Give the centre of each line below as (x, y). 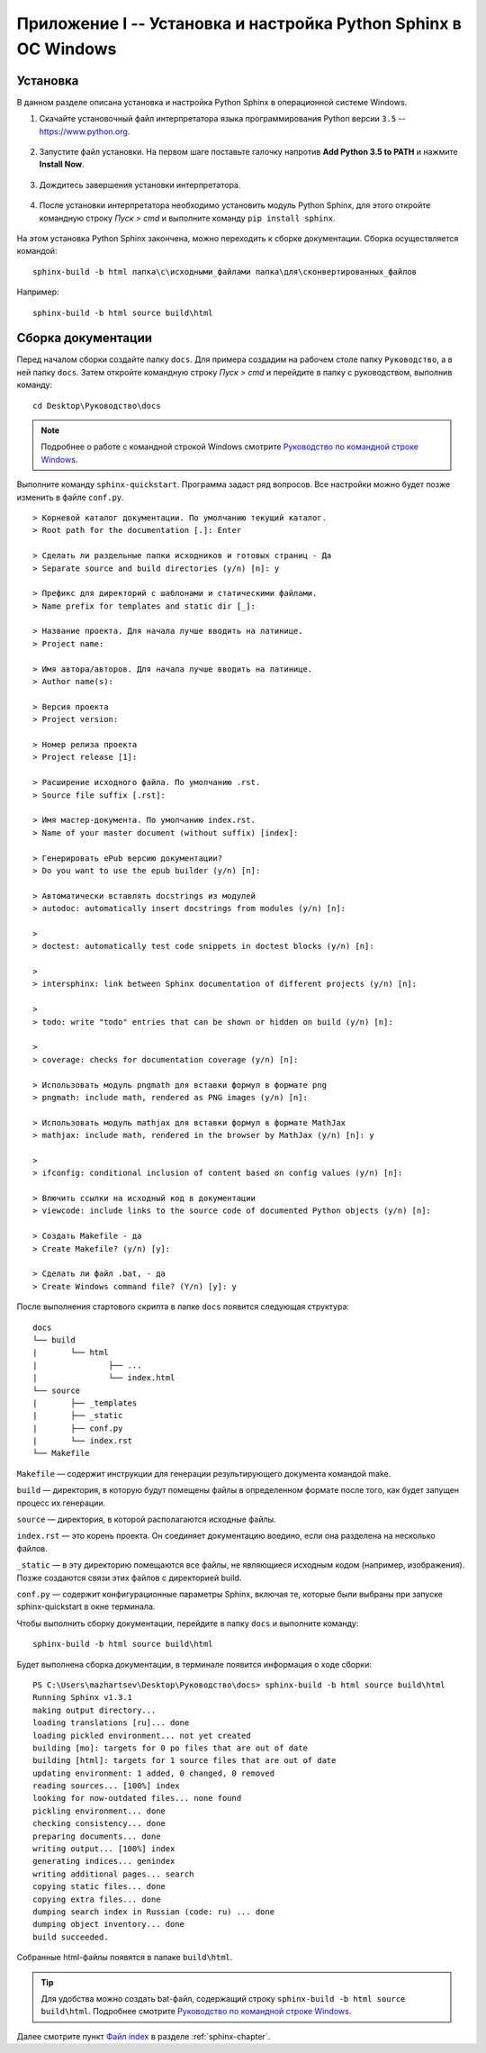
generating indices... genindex (104, 1861)
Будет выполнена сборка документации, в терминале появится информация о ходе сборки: (194, 1664)
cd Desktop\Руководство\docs (97, 406)
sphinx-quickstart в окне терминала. (86, 1606)
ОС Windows (67, 49)
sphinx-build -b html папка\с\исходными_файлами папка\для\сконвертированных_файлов (225, 271)
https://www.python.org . (85, 131)
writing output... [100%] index (104, 1849)
